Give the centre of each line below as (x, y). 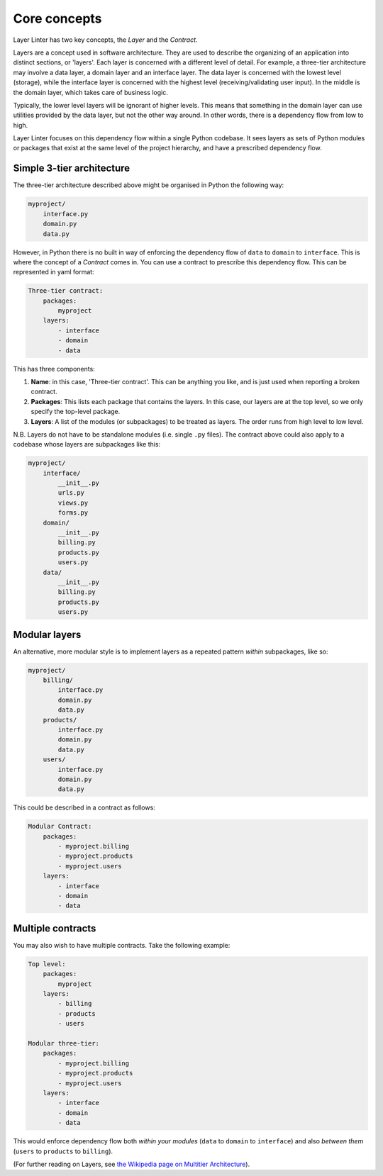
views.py (73, 503)
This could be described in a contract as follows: (84, 807)
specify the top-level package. (76, 412)
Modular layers (47, 634)
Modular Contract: (60, 827)
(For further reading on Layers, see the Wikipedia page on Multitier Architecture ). (132, 1164)
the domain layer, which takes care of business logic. (90, 92)
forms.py (73, 513)
